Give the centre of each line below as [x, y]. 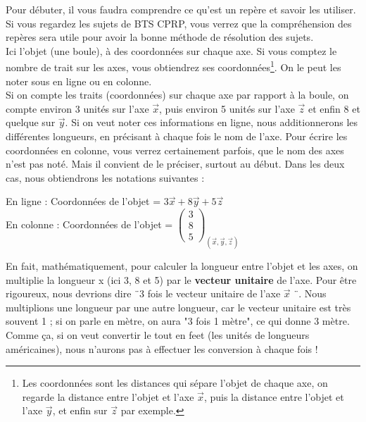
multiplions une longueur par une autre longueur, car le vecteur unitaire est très [178, 307]
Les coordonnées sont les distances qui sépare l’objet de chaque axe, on [175, 383]
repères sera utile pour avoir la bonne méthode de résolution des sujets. [160, 37]
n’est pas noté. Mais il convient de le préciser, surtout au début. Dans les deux [175, 164]
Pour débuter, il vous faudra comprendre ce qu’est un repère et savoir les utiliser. [181, 9]
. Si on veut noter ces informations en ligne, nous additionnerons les [212, 122]
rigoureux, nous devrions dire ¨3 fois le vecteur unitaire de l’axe [143, 293]
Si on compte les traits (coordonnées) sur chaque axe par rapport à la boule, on [177, 95]
